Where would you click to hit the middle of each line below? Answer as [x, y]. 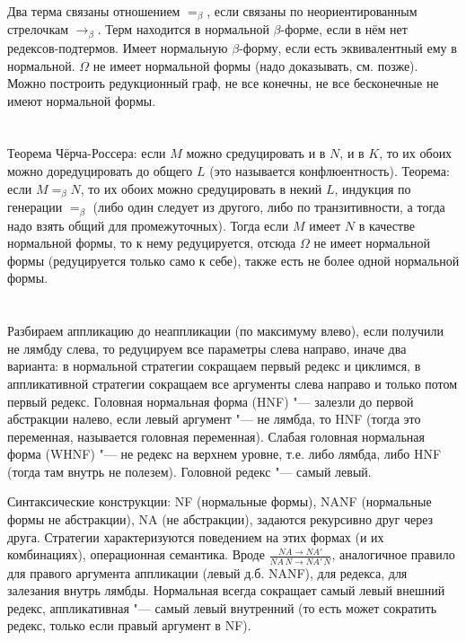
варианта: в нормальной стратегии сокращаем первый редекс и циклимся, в [214, 366]
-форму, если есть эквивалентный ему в [348, 47]
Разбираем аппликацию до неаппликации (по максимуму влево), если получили [225, 331]
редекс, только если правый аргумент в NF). [129, 625]
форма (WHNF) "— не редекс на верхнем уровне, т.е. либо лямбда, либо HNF [224, 454]
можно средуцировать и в [256, 153]
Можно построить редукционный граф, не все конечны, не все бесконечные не [223, 83]
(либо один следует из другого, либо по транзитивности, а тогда [269, 207]
